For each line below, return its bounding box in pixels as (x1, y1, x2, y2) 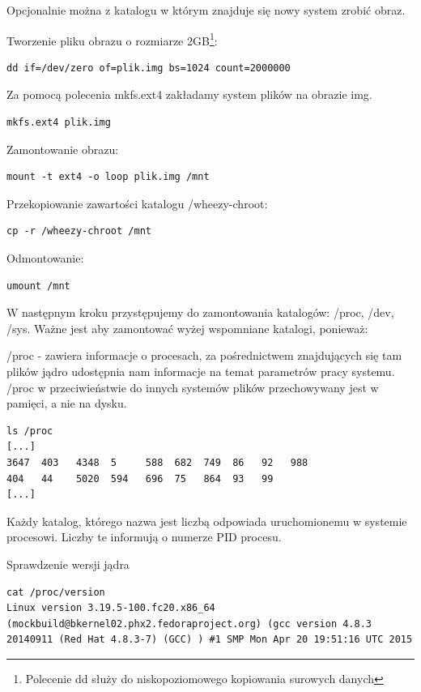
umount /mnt (6, 280, 70, 292)
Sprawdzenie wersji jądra (6, 555, 130, 572)
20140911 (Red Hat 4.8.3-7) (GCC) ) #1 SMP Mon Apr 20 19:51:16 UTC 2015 (6, 634, 413, 646)
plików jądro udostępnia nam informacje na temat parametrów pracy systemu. (6, 362, 395, 379)
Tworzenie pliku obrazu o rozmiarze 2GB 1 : (6, 29, 218, 49)
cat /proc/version (6, 586, 105, 598)
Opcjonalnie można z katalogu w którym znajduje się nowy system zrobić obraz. (6, 2, 406, 18)
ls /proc (6, 425, 53, 437)
